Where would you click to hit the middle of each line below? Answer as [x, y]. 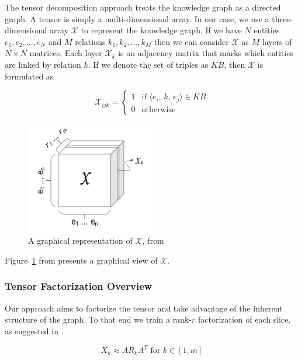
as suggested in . [34, 330]
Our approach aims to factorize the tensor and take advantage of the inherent [144, 308]
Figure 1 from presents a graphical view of [81, 260]
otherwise [159, 110]
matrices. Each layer [66, 53]
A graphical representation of [80, 240]
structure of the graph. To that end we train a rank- [98, 319]
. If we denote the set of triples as [148, 64]
